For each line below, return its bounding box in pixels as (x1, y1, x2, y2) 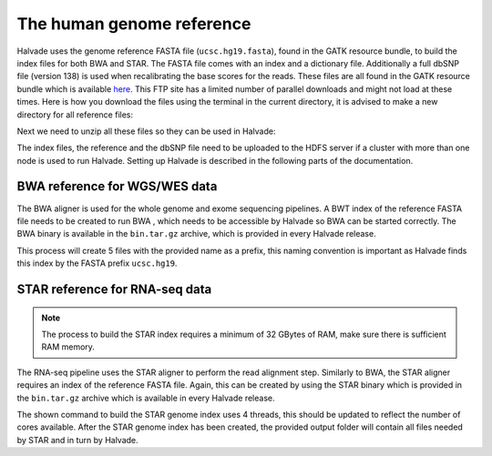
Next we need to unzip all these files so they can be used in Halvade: (16, 126, 276, 137)
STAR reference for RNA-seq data (16, 281, 212, 297)
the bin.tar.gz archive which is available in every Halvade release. (16, 392, 275, 403)
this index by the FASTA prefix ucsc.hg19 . (16, 258, 178, 269)
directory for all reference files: (16, 109, 134, 120)
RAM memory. (41, 341, 96, 352)
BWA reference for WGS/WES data (16, 178, 218, 195)
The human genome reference (16, 14, 251, 34)
